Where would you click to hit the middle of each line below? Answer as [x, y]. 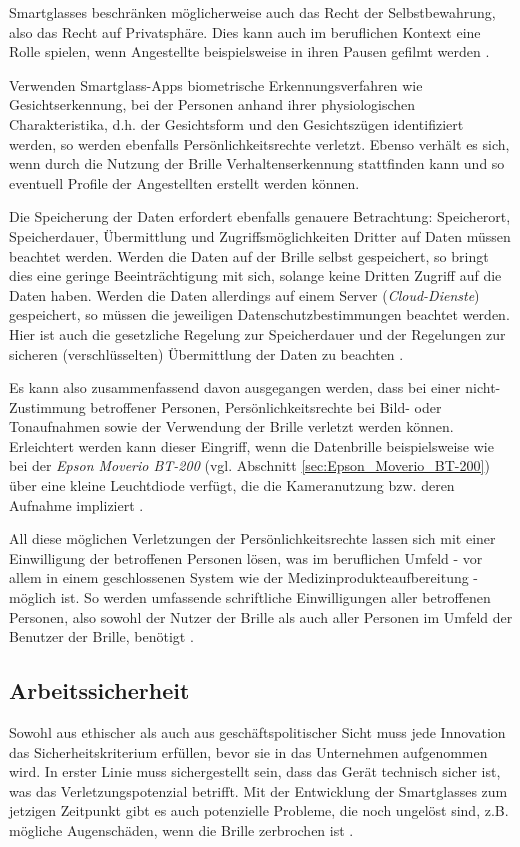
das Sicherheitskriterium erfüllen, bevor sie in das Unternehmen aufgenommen [248, 751]
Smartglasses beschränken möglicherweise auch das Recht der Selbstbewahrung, [252, 12]
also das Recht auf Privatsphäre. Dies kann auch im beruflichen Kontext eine [245, 31]
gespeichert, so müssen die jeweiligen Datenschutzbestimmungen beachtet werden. [259, 314]
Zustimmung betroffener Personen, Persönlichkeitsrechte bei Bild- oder [225, 406]
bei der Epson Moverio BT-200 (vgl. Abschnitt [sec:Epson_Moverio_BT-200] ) [249, 465]
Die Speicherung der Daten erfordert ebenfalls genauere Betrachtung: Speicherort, [260, 216]
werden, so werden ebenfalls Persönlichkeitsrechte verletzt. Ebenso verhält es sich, [259, 143]
